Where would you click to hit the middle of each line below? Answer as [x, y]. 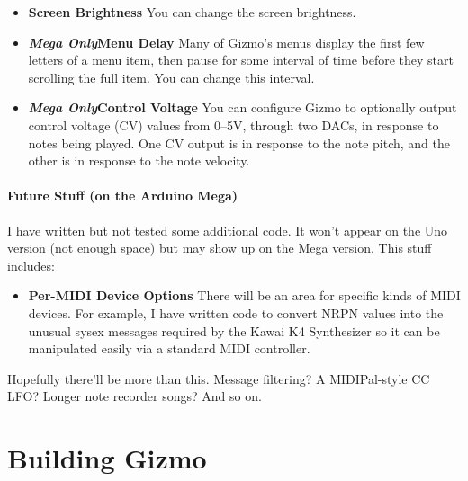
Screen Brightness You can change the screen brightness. [192, 12]
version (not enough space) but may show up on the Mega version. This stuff [220, 248]
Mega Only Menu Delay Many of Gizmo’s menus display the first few [226, 42]
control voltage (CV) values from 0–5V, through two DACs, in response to [234, 125]
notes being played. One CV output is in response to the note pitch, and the [239, 143]
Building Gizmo [107, 458]
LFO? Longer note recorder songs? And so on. [135, 396]
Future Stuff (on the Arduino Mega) [123, 196]
